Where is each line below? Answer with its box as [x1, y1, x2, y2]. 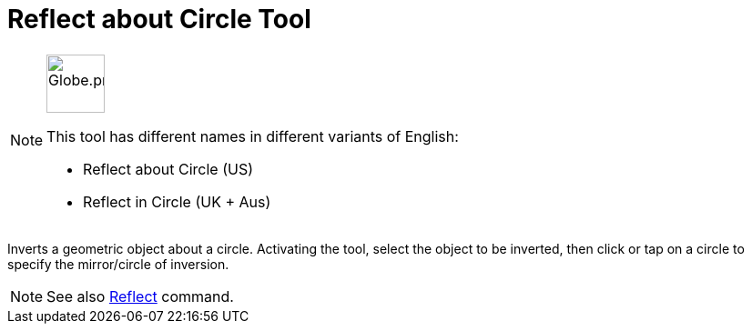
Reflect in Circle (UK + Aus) [83, 192, 271, 211]
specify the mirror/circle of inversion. [7, 256, 229, 272]
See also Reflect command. [46, 286, 234, 306]
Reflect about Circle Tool [7, 4, 311, 35]
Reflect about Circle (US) [83, 159, 254, 178]
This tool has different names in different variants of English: [46, 126, 459, 145]
